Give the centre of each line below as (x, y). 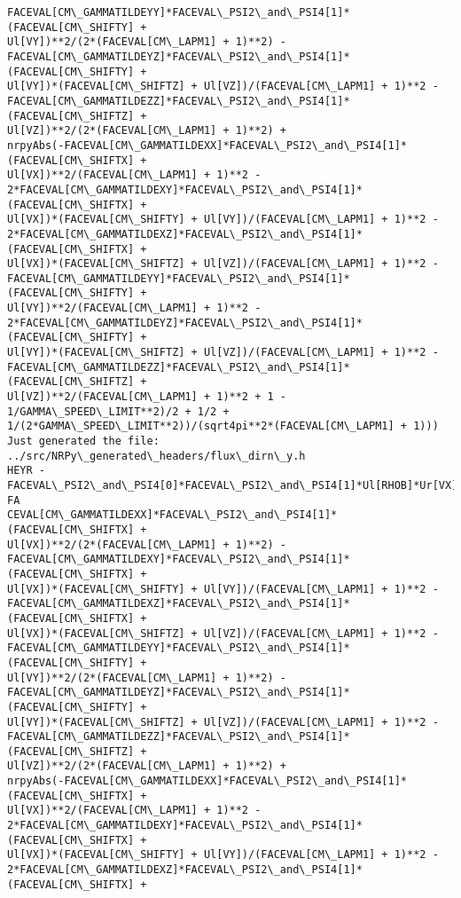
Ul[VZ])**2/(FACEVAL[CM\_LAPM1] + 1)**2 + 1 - (147, 397)
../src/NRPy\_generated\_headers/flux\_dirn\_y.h (156, 456)
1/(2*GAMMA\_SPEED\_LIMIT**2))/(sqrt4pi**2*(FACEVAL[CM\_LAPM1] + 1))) (223, 426)
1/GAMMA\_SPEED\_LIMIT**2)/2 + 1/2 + (118, 411)
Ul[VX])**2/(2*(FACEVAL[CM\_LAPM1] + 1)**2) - (147, 544)
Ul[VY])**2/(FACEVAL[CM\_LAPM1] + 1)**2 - (134, 308)
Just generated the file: (83, 441)
